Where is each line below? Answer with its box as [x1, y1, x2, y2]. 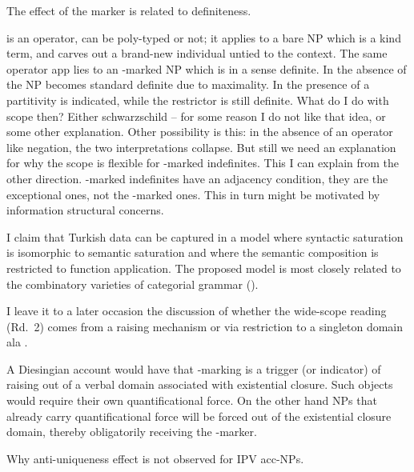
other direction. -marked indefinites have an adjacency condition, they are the [6, 170, 388, 186]
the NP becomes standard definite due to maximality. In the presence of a [6, 76, 370, 93]
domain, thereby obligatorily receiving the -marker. [6, 423, 257, 440]
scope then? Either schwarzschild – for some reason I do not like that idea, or [6, 107, 386, 124]
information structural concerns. [6, 202, 164, 218]
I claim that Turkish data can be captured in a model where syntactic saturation [6, 228, 404, 245]
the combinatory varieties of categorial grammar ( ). [6, 275, 259, 292]
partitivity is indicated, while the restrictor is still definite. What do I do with [6, 91, 389, 108]
